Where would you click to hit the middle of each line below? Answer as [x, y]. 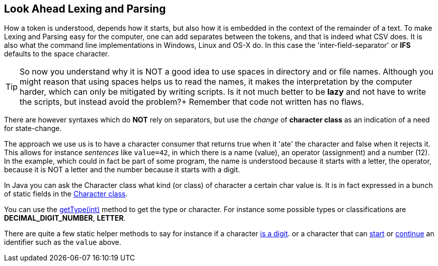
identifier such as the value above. [63, 242]
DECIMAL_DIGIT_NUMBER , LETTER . [65, 218]
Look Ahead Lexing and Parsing [85, 9]
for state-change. [33, 128]
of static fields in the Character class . [66, 194]
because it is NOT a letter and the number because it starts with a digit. [122, 170]
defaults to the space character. [57, 54]
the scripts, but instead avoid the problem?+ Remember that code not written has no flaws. [192, 102]
